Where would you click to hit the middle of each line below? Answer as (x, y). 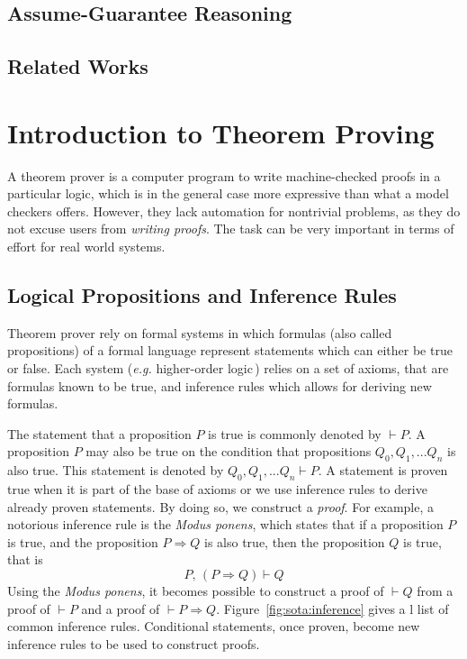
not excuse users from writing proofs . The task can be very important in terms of (231, 229)
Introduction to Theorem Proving (221, 132)
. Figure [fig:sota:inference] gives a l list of (332, 608)
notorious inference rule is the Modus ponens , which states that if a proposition (225, 524)
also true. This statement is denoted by (116, 470)
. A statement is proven (383, 470)
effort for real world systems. (86, 247)
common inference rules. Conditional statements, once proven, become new (214, 626)
